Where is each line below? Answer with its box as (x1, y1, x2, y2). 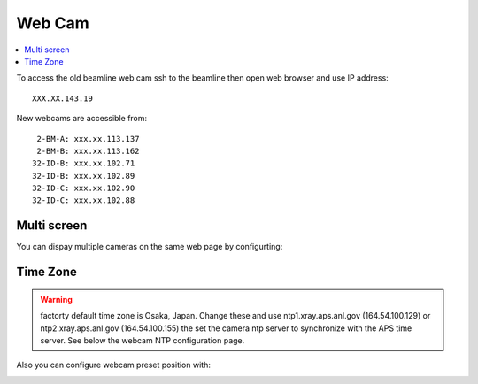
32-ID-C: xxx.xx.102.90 (32, 183, 135, 194)
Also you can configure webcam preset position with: (16, 359, 212, 371)
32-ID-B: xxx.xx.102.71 (32, 158, 135, 168)
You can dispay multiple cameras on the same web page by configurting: (16, 242, 283, 252)
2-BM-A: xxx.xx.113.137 (36, 134, 140, 143)
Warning (40, 294, 73, 304)
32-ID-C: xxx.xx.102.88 (32, 196, 135, 205)
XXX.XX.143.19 (32, 93, 93, 104)
